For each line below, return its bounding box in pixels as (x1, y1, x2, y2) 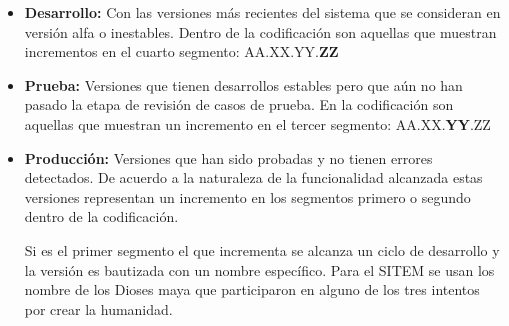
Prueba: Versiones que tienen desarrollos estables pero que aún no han (24, 74, 463, 95)
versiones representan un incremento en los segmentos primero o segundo (24, 186, 471, 207)
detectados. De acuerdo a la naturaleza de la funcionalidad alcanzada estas (24, 167, 483, 188)
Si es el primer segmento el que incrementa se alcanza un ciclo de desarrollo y (24, 239, 500, 260)
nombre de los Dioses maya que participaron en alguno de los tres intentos (24, 279, 480, 300)
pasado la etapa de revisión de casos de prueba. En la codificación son (24, 94, 454, 115)
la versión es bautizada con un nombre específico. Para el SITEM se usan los (24, 259, 495, 280)
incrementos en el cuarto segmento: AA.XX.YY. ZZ (24, 41, 339, 62)
